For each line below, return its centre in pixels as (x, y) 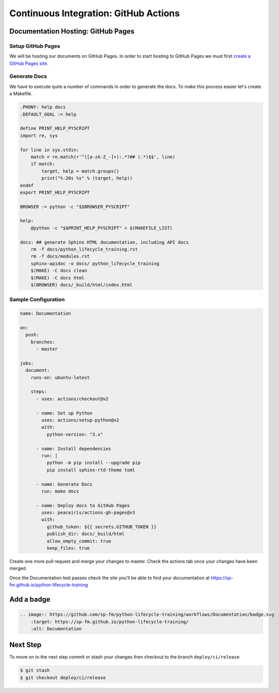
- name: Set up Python (64, 413)
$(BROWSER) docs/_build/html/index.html (82, 285)
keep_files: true (68, 548)
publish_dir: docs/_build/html (85, 534)
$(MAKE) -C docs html (58, 278)
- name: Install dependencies (74, 449)
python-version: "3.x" (75, 434)
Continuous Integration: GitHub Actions (95, 13)
